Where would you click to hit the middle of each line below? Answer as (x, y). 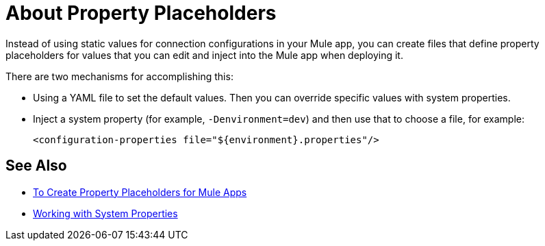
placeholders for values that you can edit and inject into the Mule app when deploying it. (204, 55)
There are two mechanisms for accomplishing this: (119, 76)
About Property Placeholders (141, 13)
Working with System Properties (105, 213)
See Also (36, 166)
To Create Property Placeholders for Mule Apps (140, 192)
